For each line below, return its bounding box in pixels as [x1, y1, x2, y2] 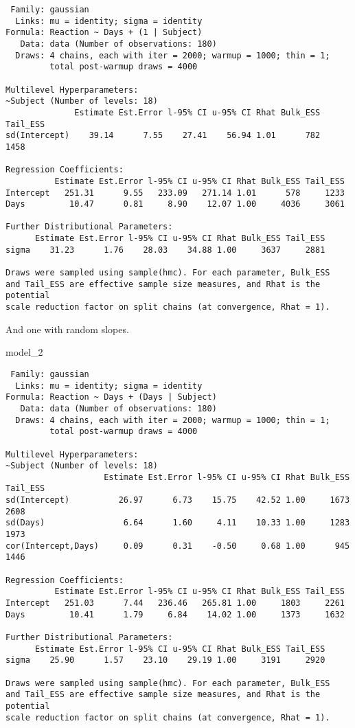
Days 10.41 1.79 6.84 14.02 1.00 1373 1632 [5, 609, 345, 619]
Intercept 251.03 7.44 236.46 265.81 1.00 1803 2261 [5, 598, 345, 608]
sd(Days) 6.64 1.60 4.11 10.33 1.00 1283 [5, 518, 350, 528]
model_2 [5, 345, 43, 359]
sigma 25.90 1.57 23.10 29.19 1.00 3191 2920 [5, 655, 325, 666]
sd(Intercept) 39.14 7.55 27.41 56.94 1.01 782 [5, 130, 321, 141]
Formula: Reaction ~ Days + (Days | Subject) [5, 392, 217, 402]
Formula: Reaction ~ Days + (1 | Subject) [5, 27, 203, 38]
